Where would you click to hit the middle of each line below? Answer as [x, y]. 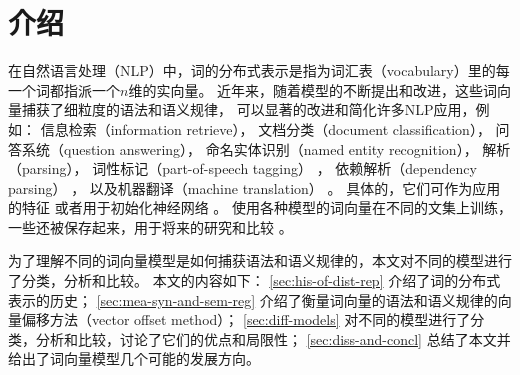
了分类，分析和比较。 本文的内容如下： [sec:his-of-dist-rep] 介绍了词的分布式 [254, 280]
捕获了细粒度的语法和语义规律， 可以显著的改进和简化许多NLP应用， [248, 109]
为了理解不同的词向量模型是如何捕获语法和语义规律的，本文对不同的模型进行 [260, 260]
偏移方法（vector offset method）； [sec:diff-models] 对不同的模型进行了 [246, 319]
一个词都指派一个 [64, 89]
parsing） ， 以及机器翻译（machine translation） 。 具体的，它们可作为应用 [254, 187]
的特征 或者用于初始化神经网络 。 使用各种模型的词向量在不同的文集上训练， [260, 207]
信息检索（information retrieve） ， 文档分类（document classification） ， [265, 128]
